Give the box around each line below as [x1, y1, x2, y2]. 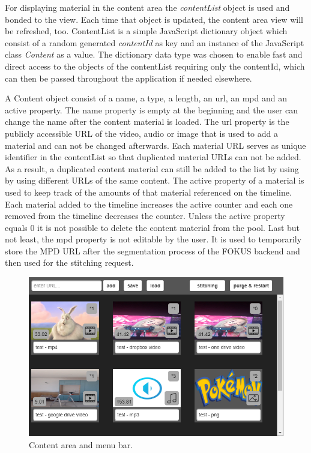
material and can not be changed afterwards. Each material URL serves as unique [5, 139, 306, 151]
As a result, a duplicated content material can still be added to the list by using [5, 162, 299, 175]
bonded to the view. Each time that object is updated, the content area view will [5, 13, 303, 25]
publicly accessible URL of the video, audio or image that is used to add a [5, 127, 278, 139]
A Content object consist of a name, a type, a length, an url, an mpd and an [5, 92, 287, 104]
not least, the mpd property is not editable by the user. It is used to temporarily [5, 233, 302, 245]
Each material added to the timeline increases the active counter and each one [5, 197, 293, 210]
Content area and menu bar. [29, 438, 133, 451]
